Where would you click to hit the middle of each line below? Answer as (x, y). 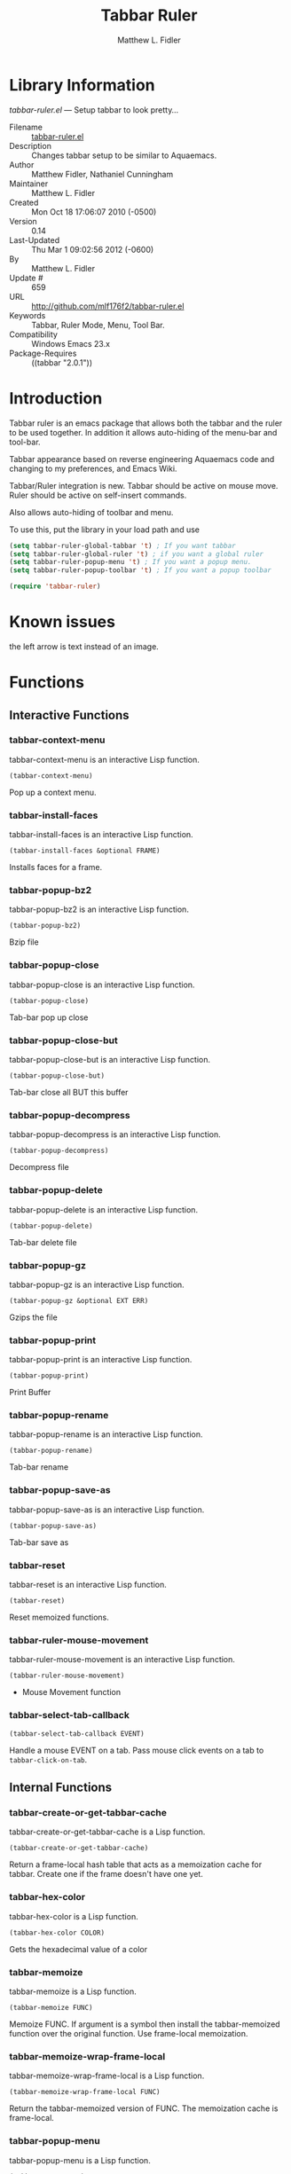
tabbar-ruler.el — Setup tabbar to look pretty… (94, 110)
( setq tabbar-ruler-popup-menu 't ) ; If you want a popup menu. (130, 562)
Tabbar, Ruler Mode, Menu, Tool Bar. (98, 325)
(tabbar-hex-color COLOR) (57, 1933)
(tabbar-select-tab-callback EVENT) (77, 1734)
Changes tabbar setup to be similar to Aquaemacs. (124, 155)
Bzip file (24, 942)
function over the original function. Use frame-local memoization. (129, 2033)
